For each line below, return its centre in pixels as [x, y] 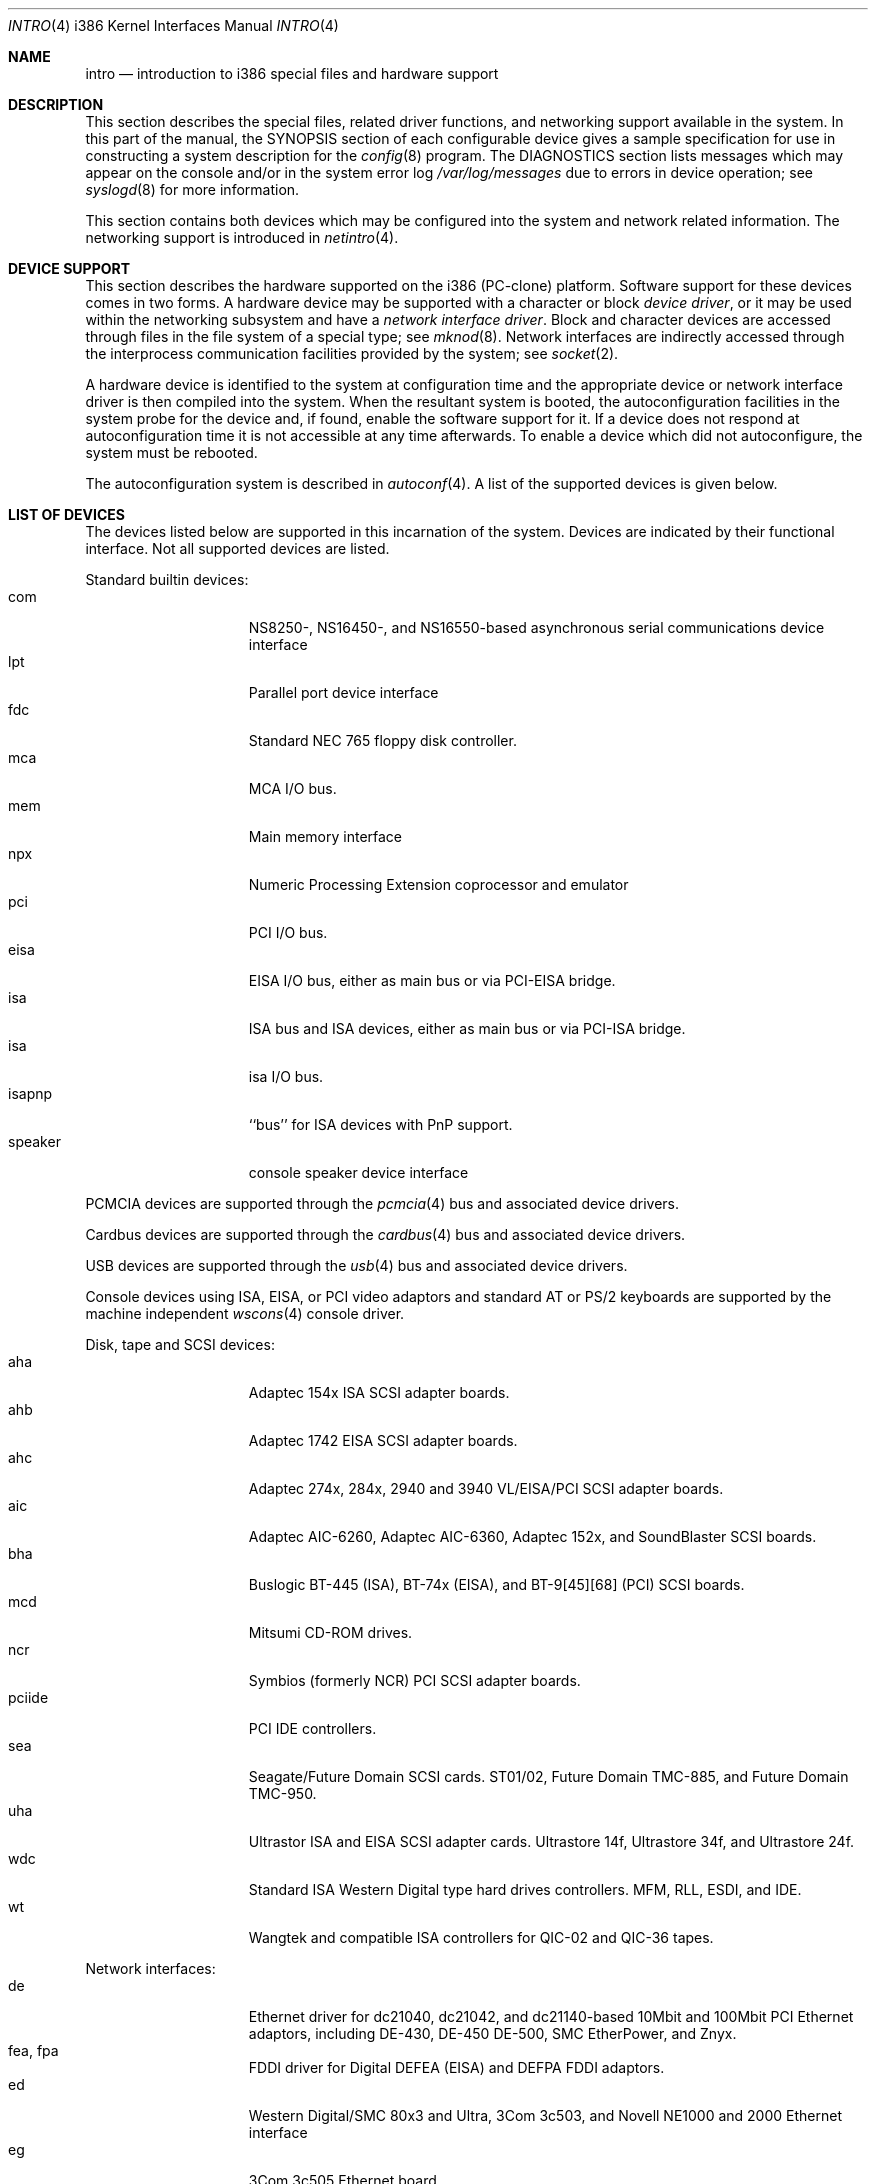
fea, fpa [33, 2050]
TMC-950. [282, 1793]
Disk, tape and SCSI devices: [180, 1344]
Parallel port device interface [343, 692]
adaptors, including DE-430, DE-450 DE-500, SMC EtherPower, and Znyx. [492, 2033]
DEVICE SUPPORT [69, 268]
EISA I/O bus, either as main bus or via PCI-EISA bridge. [432, 980]
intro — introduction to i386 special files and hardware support [292, 73]
